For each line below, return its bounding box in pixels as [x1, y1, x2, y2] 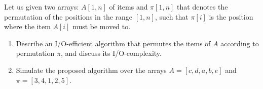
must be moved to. [72, 21, 131, 32]
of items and [109, 2, 148, 12]
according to [220, 38, 259, 48]
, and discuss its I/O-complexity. [60, 48, 162, 58]
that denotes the [177, 2, 228, 12]
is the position [209, 11, 253, 22]
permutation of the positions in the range [4, 11, 133, 22]
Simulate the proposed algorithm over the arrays [16, 64, 167, 75]
